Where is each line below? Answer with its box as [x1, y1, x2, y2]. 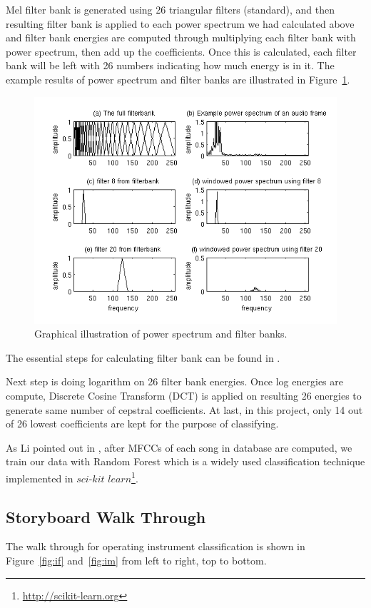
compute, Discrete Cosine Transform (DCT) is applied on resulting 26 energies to [6, 387, 362, 402]
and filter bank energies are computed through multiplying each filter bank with [6, 30, 356, 45]
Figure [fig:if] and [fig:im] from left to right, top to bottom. [6, 552, 267, 567]
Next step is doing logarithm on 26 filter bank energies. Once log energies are [6, 374, 343, 389]
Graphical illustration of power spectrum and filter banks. [34, 326, 288, 341]
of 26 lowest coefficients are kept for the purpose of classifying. [6, 416, 279, 431]
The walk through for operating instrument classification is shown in [6, 539, 305, 554]
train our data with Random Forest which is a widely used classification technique [6, 454, 365, 469]
